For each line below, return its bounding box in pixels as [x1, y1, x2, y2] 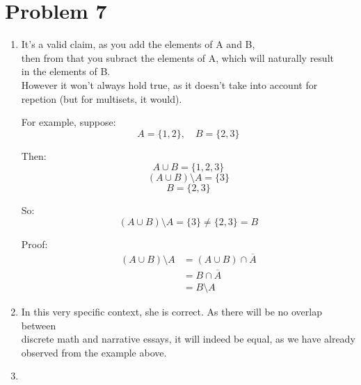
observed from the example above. [21, 345, 167, 359]
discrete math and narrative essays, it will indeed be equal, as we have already [21, 331, 355, 346]
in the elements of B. [21, 64, 111, 79]
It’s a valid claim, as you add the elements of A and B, [21, 37, 255, 51]
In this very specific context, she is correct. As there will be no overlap [21, 304, 322, 318]
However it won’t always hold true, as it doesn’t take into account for [21, 77, 318, 92]
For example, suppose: [21, 115, 116, 129]
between [21, 318, 56, 332]
